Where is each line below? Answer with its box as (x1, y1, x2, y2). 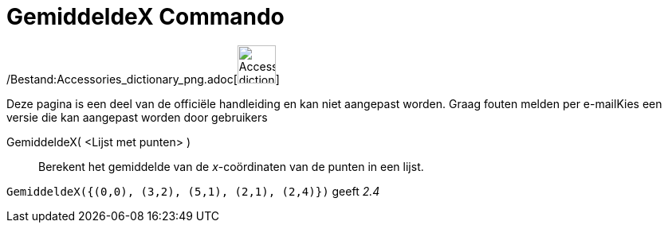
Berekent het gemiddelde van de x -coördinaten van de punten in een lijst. (38, 159, 424, 173)
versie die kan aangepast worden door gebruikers (6, 110, 268, 124)
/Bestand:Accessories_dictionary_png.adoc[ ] (6, 72, 280, 86)
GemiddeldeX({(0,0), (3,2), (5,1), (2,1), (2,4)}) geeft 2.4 (6, 184, 380, 198)
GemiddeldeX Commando (6, 3, 285, 30)
